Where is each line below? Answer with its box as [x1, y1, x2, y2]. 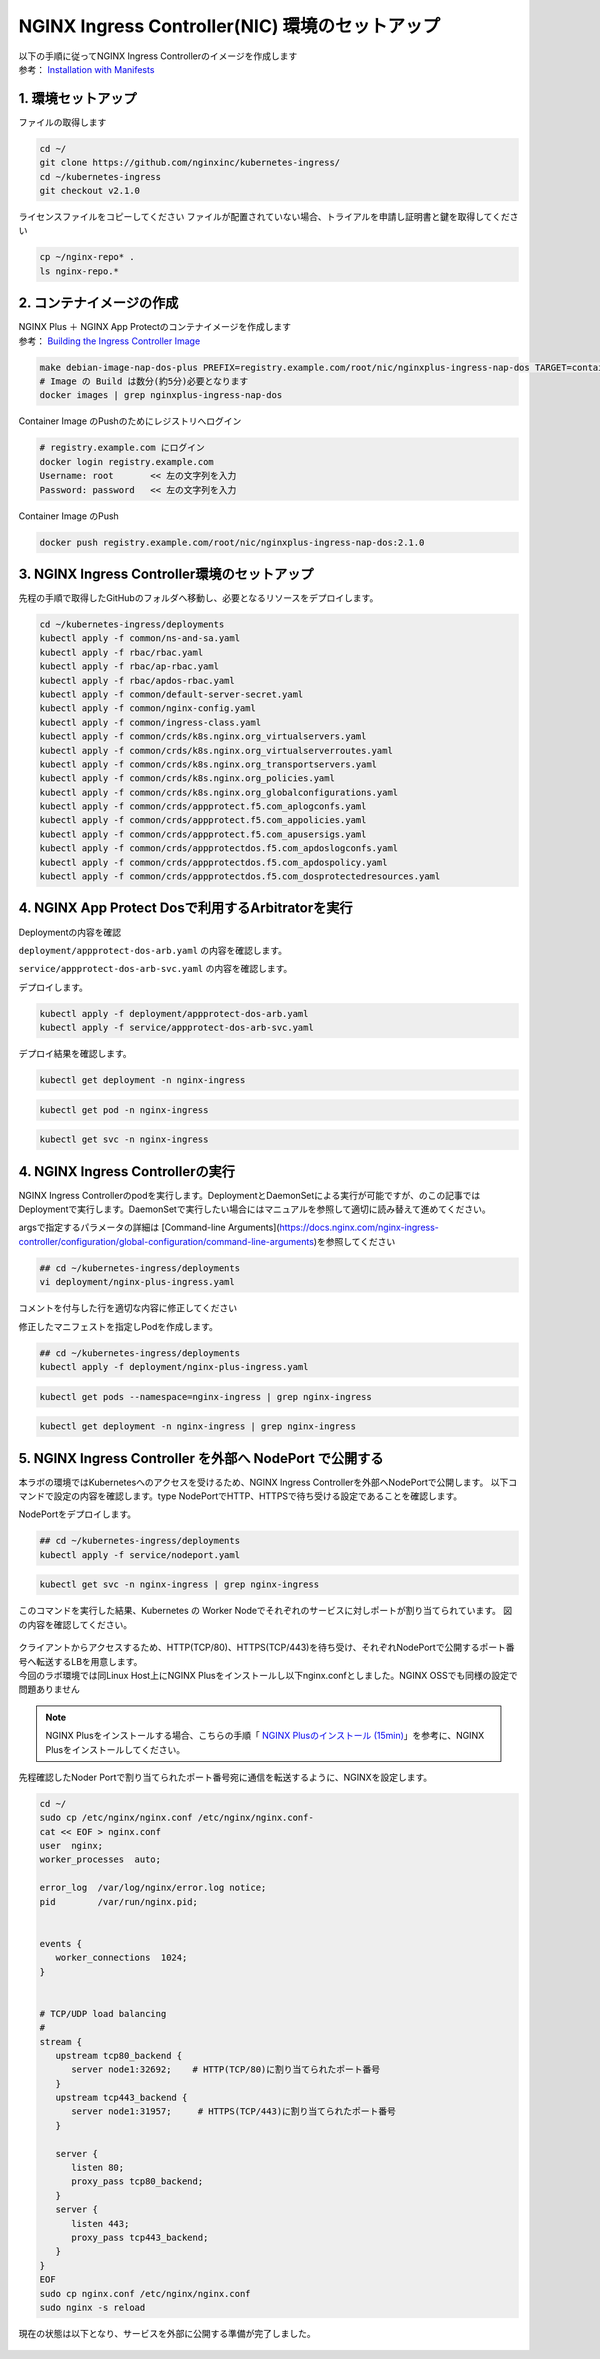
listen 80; [71, 2162, 125, 2174]
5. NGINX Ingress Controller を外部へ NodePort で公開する [18, 1450, 384, 1467]
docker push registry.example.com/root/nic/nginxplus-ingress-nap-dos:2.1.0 [39, 536, 425, 548]
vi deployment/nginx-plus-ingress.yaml [39, 1276, 235, 1288]
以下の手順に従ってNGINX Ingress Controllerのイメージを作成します [18, 50, 298, 62]
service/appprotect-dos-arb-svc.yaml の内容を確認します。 [18, 963, 293, 975]
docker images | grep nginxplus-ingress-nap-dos [39, 390, 283, 401]
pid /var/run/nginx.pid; [39, 1896, 199, 1907]
